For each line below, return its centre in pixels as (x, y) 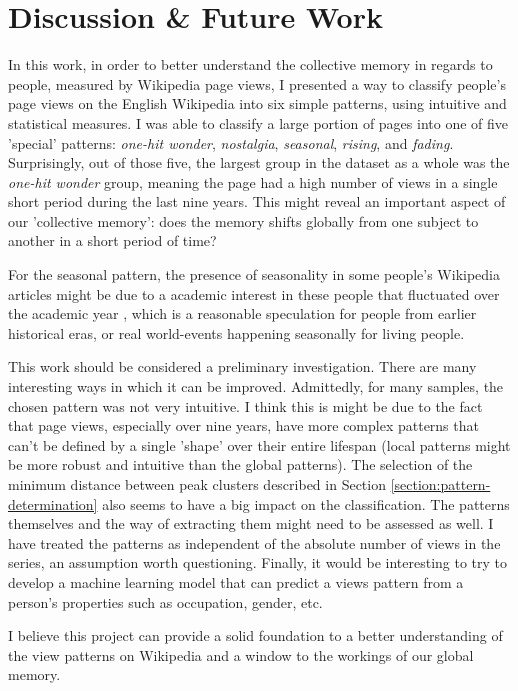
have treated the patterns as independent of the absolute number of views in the (254, 542)
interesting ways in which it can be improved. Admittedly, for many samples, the (256, 386)
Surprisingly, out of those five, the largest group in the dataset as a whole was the (259, 162)
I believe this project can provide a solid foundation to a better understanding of (255, 635)
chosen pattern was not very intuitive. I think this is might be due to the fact (245, 405)
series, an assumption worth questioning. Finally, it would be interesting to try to (258, 562)
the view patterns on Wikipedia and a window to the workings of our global (241, 654)
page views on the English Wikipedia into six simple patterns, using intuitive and (257, 103)
